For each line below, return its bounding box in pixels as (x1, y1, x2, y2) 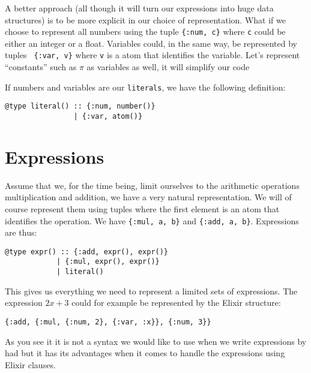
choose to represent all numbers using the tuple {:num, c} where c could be (5, 25, 286, 38)
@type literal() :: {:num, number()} (5, 102, 155, 111)
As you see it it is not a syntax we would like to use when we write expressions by (5, 335, 307, 347)
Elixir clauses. (5, 358, 56, 371)
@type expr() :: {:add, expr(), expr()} (5, 247, 169, 256)
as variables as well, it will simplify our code (86, 61, 250, 73)
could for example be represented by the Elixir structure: (71, 296, 281, 309)
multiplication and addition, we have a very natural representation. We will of (5, 191, 292, 203)
